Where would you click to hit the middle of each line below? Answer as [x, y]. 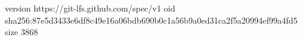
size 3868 [21, 32]
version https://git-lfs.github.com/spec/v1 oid [90, 8]
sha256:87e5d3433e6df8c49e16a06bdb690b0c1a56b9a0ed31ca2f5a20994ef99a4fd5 [151, 20]
